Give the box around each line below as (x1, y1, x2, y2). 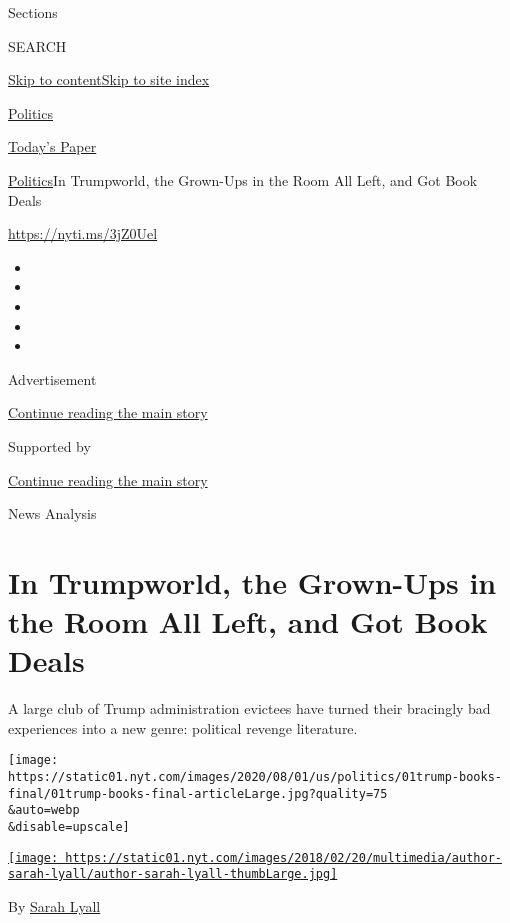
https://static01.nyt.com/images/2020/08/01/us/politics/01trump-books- (8, 770, 502, 785)
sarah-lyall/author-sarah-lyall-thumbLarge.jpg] (8, 867, 338, 882)
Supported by (8, 435, 91, 456)
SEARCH (8, 35, 67, 56)
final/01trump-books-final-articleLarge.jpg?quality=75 (8, 786, 388, 801)
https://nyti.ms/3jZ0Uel (8, 223, 158, 244)
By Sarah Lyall (8, 895, 101, 916)
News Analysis (8, 503, 97, 524)
